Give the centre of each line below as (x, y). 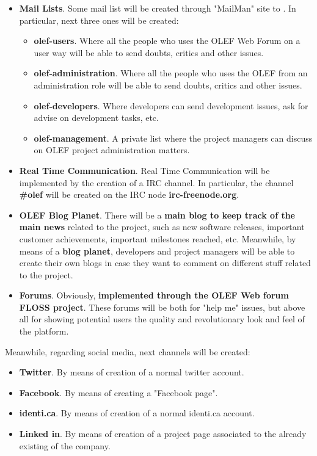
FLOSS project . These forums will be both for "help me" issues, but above (162, 307)
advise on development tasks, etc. (96, 118)
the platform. (44, 331)
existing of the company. (65, 445)
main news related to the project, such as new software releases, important (162, 227)
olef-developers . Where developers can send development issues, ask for (171, 105)
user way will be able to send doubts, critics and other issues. (149, 52)
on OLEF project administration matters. (112, 150)
